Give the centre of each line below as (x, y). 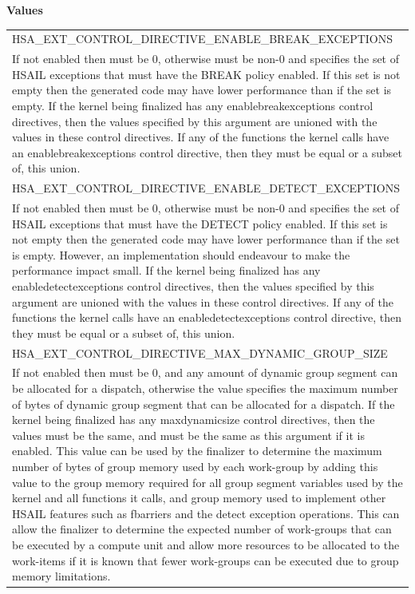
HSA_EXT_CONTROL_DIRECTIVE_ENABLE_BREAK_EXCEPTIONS (203, 39)
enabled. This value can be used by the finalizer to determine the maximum (197, 451)
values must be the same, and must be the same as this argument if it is (188, 435)
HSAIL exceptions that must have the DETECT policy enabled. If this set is (200, 223)
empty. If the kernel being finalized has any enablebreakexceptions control (193, 105)
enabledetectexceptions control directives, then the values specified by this (193, 286)
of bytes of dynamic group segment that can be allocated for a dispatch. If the (204, 404)
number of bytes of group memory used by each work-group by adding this (195, 467)
